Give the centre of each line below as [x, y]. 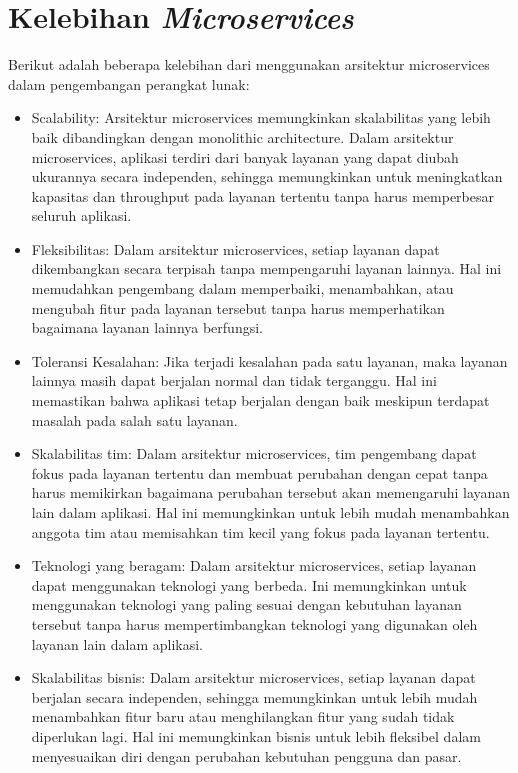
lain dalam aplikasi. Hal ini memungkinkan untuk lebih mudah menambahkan [270, 512]
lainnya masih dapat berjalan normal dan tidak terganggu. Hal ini [234, 380]
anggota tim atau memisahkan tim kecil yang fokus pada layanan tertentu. [260, 531]
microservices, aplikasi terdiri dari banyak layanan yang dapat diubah [245, 156]
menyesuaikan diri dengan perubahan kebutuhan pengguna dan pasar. [246, 755]
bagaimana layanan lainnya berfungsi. [147, 327]
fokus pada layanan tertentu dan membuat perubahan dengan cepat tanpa [259, 472]
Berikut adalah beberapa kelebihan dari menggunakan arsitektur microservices [249, 64]
